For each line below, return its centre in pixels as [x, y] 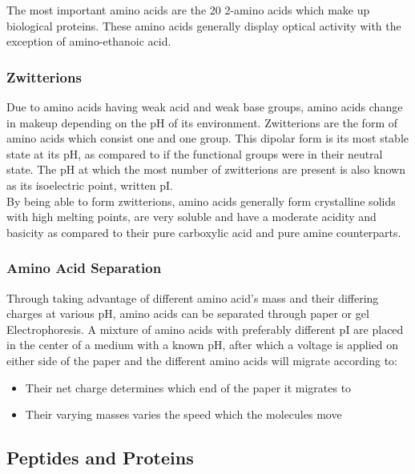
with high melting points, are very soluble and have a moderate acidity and [191, 217]
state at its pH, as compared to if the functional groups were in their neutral [195, 153]
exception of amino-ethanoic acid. [89, 41]
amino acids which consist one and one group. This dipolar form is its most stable [207, 138]
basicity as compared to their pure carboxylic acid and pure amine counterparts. [204, 232]
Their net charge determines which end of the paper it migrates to [188, 387]
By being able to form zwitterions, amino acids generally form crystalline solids [201, 201]
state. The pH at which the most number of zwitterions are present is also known [206, 169]
